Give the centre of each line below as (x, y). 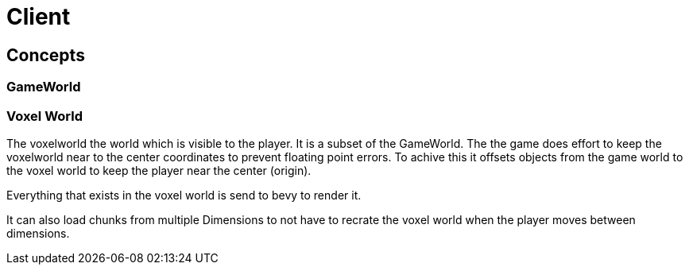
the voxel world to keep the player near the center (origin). (159, 170)
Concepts (46, 55)
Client (39, 17)
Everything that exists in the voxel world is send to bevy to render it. (184, 195)
